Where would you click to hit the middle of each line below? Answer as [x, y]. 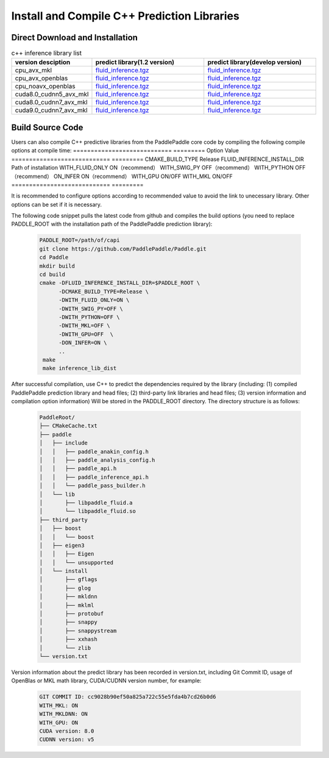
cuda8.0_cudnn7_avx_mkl [51, 102]
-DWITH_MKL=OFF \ [85, 326]
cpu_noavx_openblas [45, 87]
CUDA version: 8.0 [67, 731]
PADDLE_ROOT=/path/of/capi [80, 240]
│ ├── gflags [68, 580]
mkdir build [57, 266]
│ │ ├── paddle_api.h [78, 469]
